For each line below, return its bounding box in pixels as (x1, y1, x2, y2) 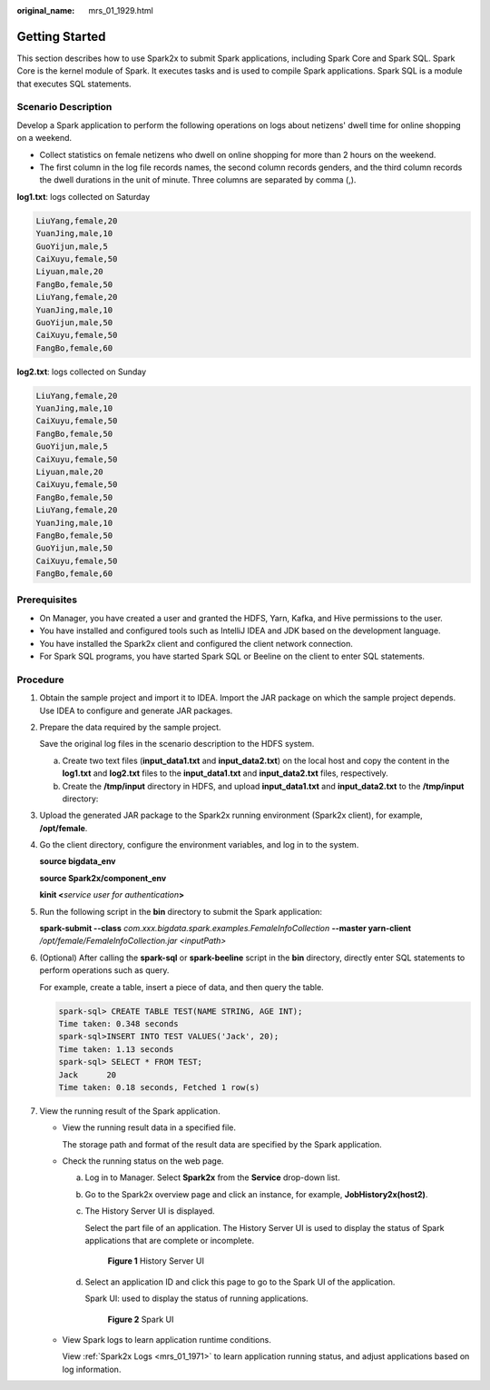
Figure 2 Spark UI (107, 1314, 174, 1325)
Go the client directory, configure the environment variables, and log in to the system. (39, 839, 359, 850)
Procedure (16, 673, 64, 686)
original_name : (16, 5, 75, 15)
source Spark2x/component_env (39, 872, 167, 883)
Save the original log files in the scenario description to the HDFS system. (39, 739, 315, 750)
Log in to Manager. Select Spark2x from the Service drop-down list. (84, 1172, 340, 1183)
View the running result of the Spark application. (39, 1105, 221, 1117)
